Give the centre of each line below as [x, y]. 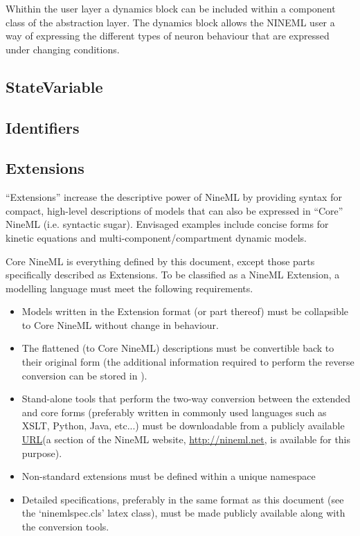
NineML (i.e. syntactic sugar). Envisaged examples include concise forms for [167, 224]
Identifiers [43, 127]
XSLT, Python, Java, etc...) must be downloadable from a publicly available [183, 426]
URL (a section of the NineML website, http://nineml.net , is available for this [186, 439]
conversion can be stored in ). [84, 375]
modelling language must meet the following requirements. [129, 288]
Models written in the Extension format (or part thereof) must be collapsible [185, 311]
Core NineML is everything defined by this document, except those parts [160, 261]
